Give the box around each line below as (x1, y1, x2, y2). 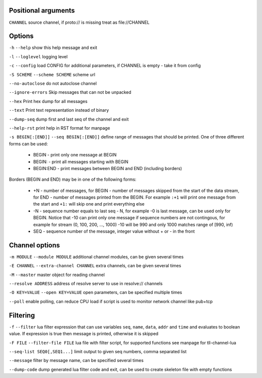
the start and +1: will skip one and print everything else (33, 201, 145, 207)
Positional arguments (9, 6, 75, 15)
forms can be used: (9, 141, 48, 147)
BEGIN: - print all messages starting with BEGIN (33, 158, 129, 165)
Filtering (9, 311, 35, 319)
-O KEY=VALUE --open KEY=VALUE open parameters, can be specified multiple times (9, 290, 182, 295)
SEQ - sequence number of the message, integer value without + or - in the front (33, 228, 195, 234)
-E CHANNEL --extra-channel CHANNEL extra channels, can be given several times (9, 263, 181, 269)
